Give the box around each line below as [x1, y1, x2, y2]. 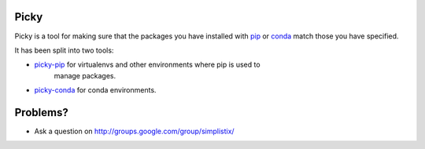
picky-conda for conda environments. [34, 85, 157, 95]
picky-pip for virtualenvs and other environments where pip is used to [34, 60, 261, 70]
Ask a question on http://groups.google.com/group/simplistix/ [34, 126, 235, 136]
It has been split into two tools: [14, 45, 114, 55]
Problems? [14, 106, 68, 119]
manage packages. [54, 71, 116, 80]
